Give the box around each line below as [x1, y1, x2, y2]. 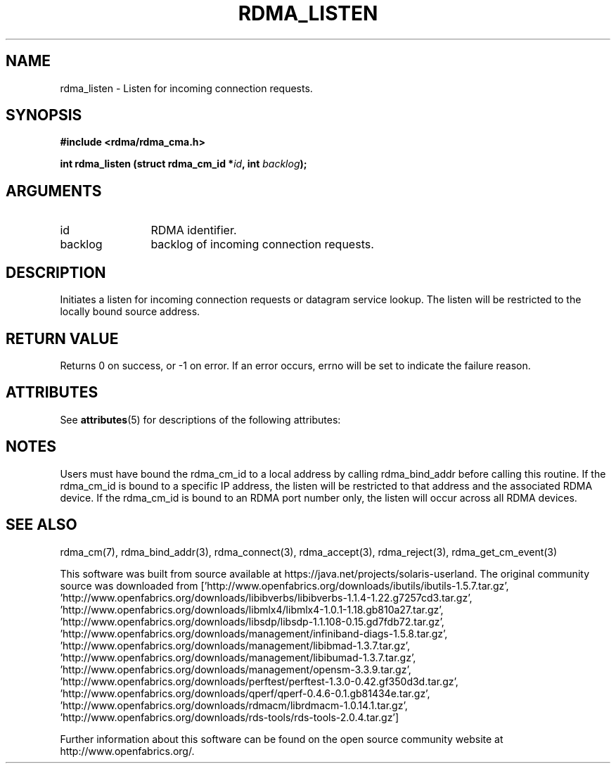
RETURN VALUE [6, 329, 119, 348]
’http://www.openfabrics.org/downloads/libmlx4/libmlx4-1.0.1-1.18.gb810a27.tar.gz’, [60, 603, 444, 616]
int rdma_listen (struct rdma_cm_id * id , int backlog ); [60, 158, 307, 170]
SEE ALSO [6, 516, 77, 534]
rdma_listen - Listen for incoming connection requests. [60, 82, 313, 94]
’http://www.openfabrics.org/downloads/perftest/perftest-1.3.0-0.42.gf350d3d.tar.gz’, [60, 675, 458, 687]
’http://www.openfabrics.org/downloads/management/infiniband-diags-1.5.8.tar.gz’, [60, 627, 448, 640]
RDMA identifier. [150, 223, 237, 238]
